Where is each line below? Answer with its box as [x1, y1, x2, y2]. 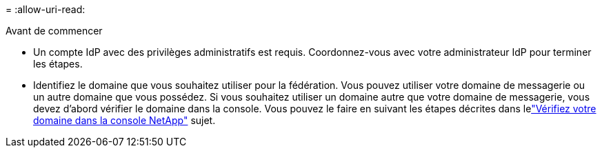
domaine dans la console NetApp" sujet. [33, 114, 216, 126]
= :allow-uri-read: [6, 3, 86, 15]
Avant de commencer [6, 25, 103, 37]
